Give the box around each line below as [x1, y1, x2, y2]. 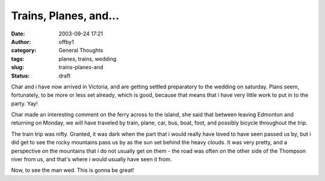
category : [11, 47, 37, 54]
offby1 [58, 38, 75, 45]
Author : [11, 38, 31, 45]
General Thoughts [58, 47, 104, 54]
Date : [11, 30, 25, 37]
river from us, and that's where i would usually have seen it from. [11, 156, 172, 163]
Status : [11, 72, 30, 79]
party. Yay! [11, 100, 39, 107]
